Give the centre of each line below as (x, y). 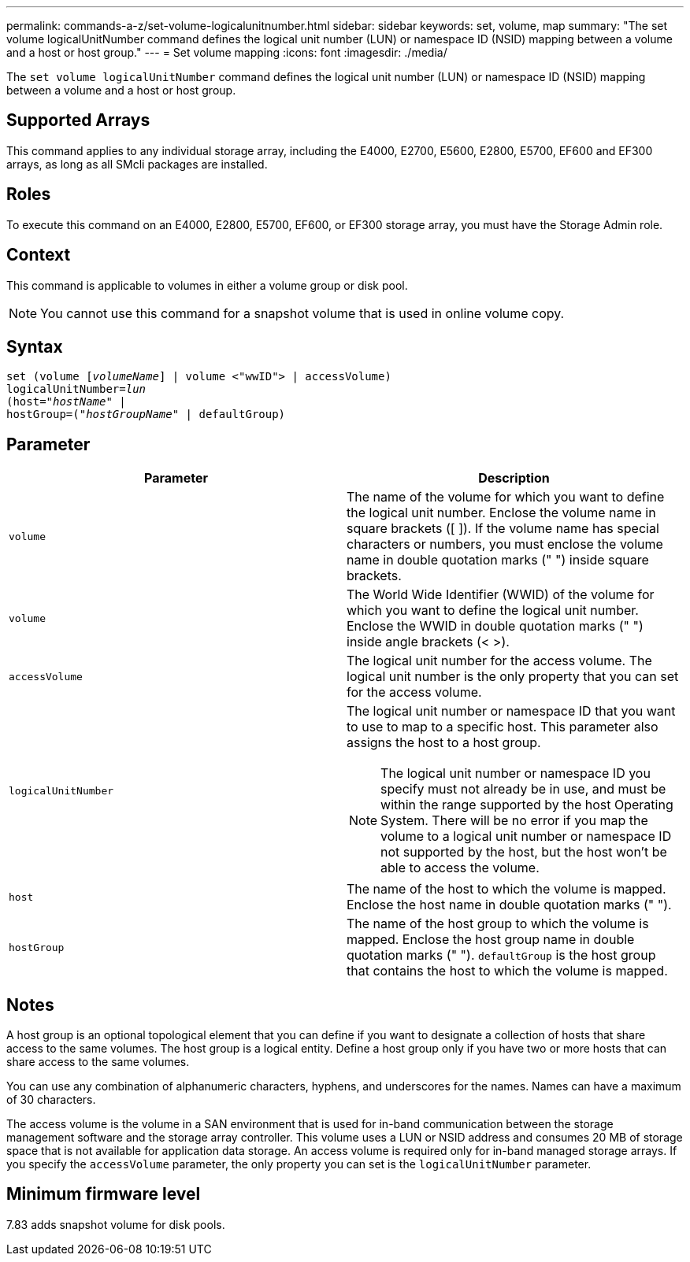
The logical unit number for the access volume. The (499, 661)
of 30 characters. (51, 1100)
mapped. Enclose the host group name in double (491, 940)
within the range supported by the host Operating (527, 805)
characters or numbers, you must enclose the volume (505, 544)
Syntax (35, 346)
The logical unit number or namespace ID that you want (511, 711)
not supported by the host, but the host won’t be (524, 852)
